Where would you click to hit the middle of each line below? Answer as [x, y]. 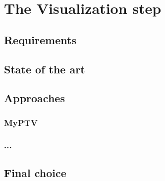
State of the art [45, 69]
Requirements [40, 39]
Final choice [35, 172]
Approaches [34, 98]
